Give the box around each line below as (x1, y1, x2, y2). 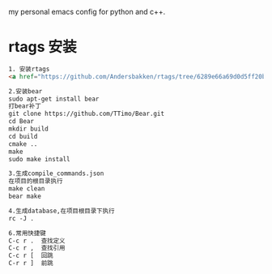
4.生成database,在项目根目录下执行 (8, 207, 115, 215)
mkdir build (8, 125, 49, 133)
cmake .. (8, 139, 38, 148)
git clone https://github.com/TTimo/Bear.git (8, 109, 164, 118)
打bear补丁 (8, 102, 42, 110)
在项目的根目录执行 (8, 178, 63, 186)
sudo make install (8, 155, 70, 163)
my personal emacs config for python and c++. (8, 7, 166, 16)
